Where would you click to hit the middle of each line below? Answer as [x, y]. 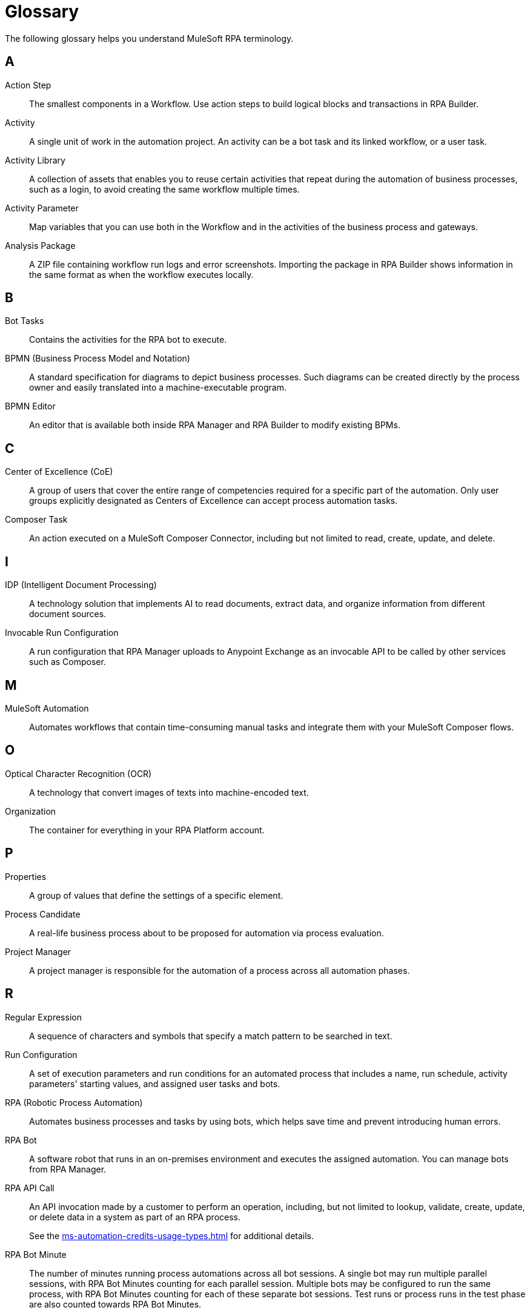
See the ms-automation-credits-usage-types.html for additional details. [172, 1235]
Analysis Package [40, 245]
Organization [31, 811]
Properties [26, 876]
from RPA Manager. [68, 1169]
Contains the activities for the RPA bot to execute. [128, 340]
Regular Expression [43, 1017]
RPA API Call [30, 1188]
